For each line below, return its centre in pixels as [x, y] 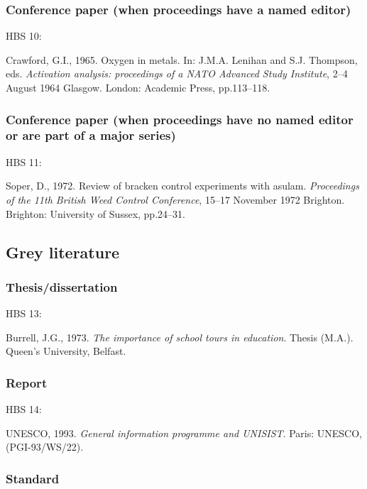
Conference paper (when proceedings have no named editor [180, 119]
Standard [33, 478]
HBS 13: [24, 313]
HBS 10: [24, 36]
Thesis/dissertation [62, 286]
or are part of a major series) [91, 135]
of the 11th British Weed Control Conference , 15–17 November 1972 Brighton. [175, 199]
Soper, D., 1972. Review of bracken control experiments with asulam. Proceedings [182, 186]
